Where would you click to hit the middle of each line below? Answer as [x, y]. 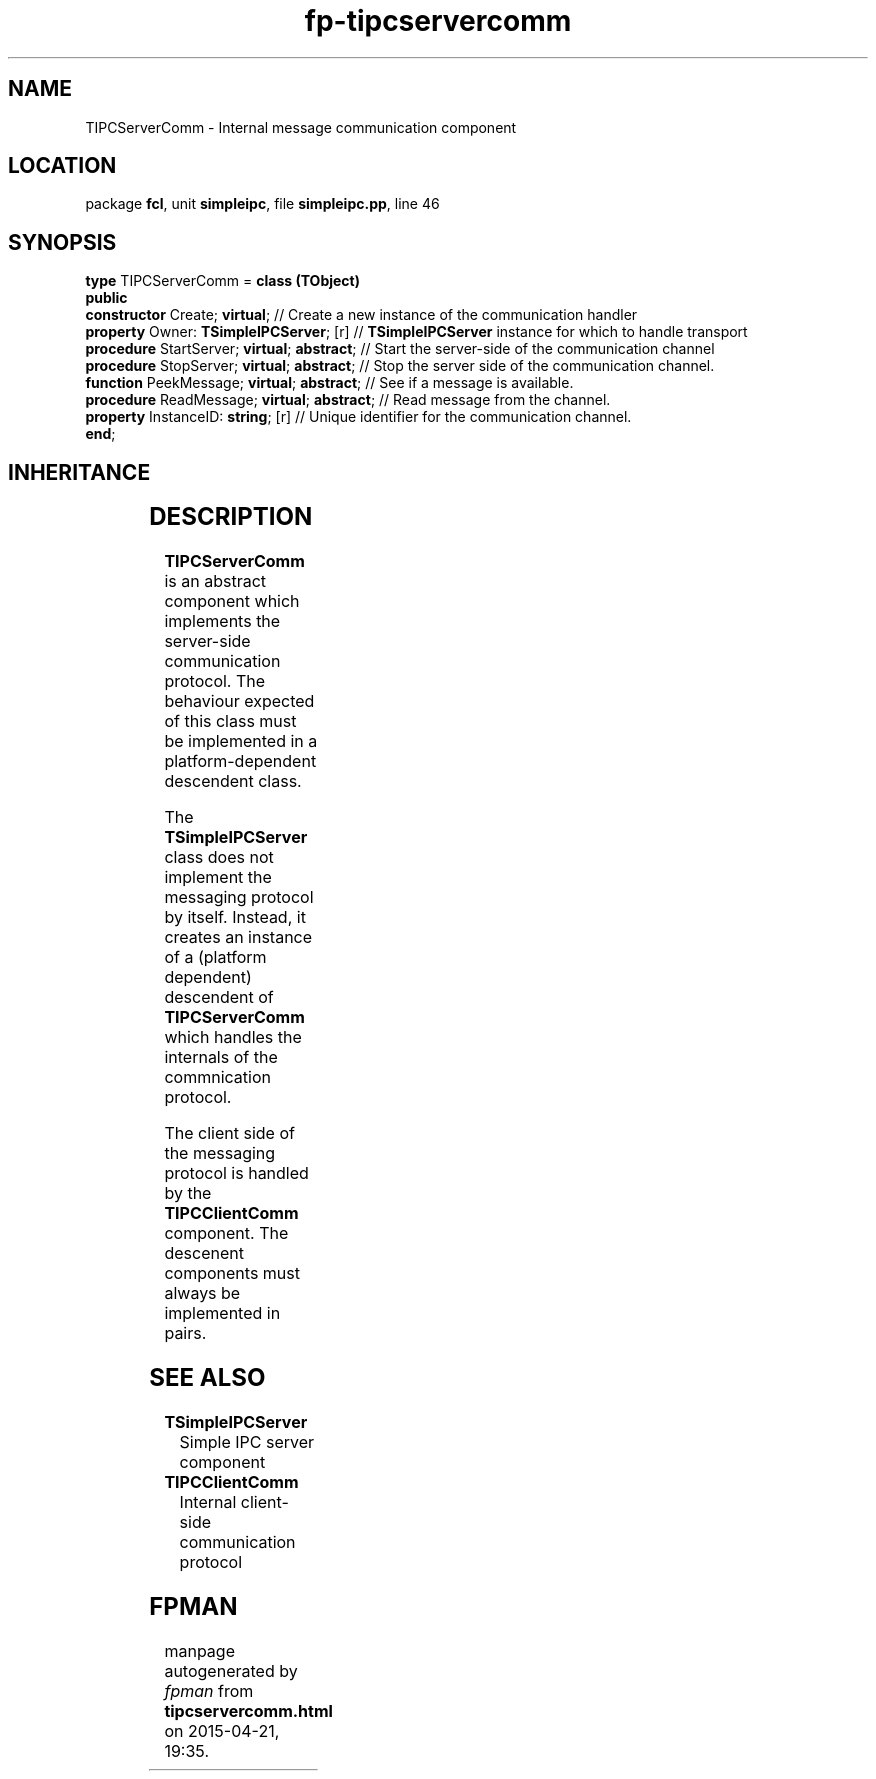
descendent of [219, 997]
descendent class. [233, 781]
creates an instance [238, 937]
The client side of [229, 1133]
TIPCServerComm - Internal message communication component [301, 127]
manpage [199, 1650]
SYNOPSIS [62, 242]
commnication [217, 1077]
